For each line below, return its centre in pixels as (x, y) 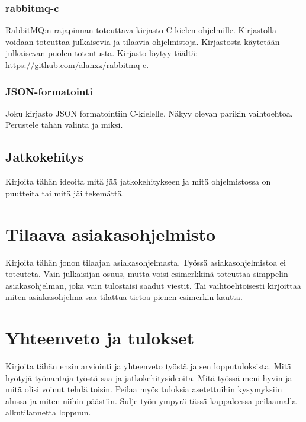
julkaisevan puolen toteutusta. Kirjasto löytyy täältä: (102, 53)
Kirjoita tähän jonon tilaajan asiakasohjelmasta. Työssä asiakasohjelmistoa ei (146, 262)
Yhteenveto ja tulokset (100, 338)
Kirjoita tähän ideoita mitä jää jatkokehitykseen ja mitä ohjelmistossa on (138, 181)
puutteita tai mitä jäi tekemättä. (65, 193)
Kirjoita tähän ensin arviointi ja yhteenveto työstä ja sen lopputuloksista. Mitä (149, 366)
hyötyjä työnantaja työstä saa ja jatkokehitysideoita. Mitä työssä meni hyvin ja (149, 377)
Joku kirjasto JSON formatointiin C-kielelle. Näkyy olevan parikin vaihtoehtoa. (149, 113)
